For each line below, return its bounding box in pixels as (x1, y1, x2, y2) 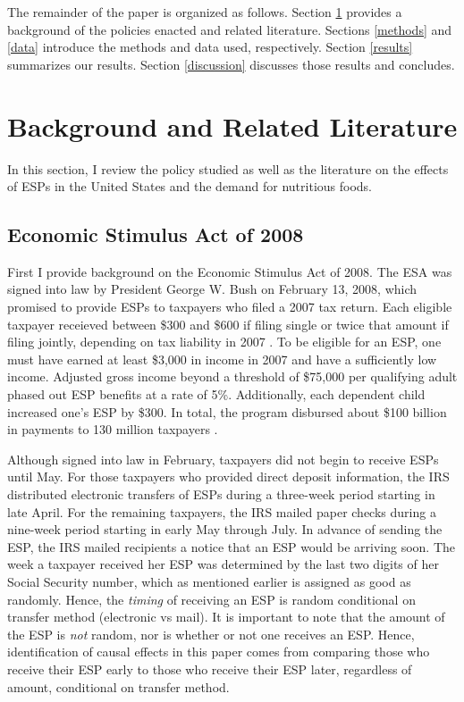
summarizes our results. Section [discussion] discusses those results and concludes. (7, 54, 455, 73)
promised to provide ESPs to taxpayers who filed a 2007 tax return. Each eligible (7, 297, 452, 316)
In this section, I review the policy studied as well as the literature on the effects (7, 159, 449, 178)
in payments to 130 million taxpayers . (7, 420, 218, 439)
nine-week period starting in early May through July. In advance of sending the (7, 520, 443, 539)
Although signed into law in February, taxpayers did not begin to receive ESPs (7, 449, 439, 468)
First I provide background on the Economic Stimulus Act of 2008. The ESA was (7, 262, 452, 280)
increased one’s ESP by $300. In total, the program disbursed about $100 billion (7, 402, 447, 421)
